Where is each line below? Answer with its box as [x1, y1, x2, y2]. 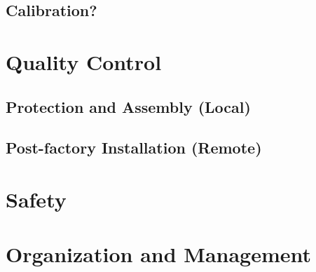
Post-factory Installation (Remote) [6, 137, 262, 158]
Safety [6, 184, 67, 213]
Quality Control [6, 47, 162, 76]
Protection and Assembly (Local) [6, 95, 251, 117]
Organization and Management [6, 240, 312, 268]
